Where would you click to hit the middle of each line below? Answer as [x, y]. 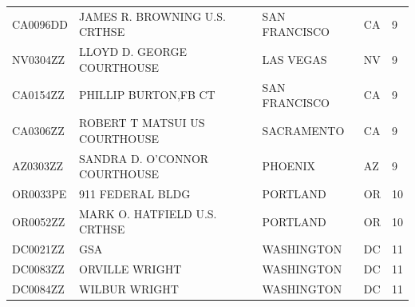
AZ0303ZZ [38, 166]
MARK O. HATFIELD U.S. [148, 213]
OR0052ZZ [39, 221]
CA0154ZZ [38, 95]
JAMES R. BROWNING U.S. [152, 16]
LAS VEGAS [294, 59]
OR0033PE [40, 193]
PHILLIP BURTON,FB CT [147, 95]
